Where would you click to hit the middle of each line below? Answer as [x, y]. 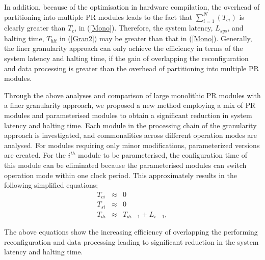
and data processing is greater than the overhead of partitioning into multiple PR [131, 68]
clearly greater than [35, 28]
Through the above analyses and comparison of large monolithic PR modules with [132, 95]
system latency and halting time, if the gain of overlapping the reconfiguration [126, 58]
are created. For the [35, 155]
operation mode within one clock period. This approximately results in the [121, 175]
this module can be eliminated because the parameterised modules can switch [125, 165]
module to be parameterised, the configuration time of [163, 155]
